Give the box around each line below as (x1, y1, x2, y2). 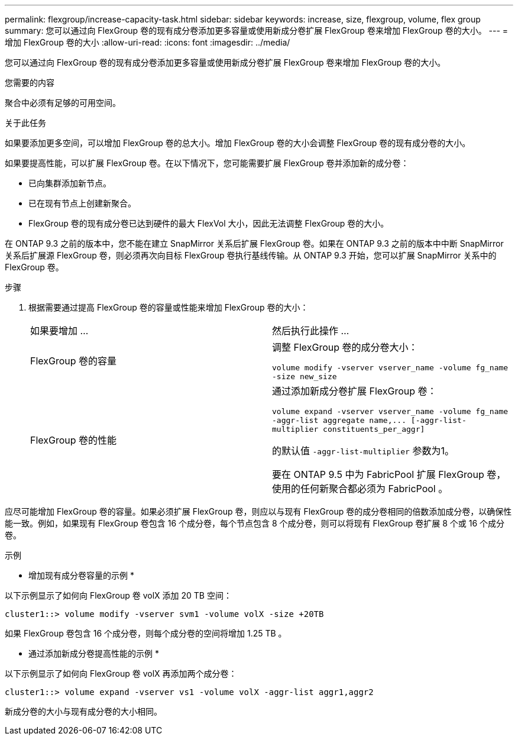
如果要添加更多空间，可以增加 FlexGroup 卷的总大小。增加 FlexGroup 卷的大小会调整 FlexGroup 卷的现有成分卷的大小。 (5, 138, 471, 148)
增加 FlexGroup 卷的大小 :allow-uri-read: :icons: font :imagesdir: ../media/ (5, 37, 290, 47)
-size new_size (272, 372, 337, 381)
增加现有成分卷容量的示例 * (28, 570, 134, 580)
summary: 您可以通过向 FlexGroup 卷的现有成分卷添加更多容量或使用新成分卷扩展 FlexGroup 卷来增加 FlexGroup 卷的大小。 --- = (5, 25, 509, 35)
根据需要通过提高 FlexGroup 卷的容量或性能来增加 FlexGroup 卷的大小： (28, 302, 309, 312)
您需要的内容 (5, 77, 54, 88)
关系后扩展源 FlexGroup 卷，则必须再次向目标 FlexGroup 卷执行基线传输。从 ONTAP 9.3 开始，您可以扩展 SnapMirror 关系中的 (5, 250, 497, 260)
